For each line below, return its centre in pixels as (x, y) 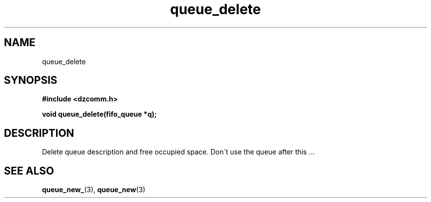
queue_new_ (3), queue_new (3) (94, 190)
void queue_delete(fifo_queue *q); (99, 114)
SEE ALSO (29, 171)
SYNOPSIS (31, 80)
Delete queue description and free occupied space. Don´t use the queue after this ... (178, 152)
